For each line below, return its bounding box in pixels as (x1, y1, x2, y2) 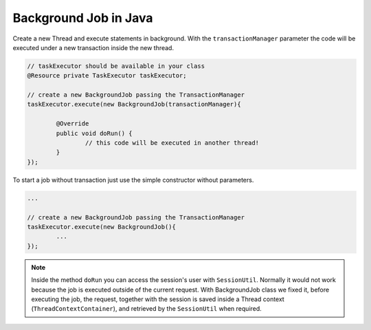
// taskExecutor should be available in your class (27, 62, 205, 70)
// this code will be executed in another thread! (85, 139, 260, 147)
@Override (56, 120, 89, 128)
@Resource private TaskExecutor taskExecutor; (27, 72, 187, 80)
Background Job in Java (12, 10, 153, 25)
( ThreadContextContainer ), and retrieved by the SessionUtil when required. (31, 305, 262, 313)
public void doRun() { (56, 129, 133, 137)
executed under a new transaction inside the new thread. (12, 43, 175, 51)
